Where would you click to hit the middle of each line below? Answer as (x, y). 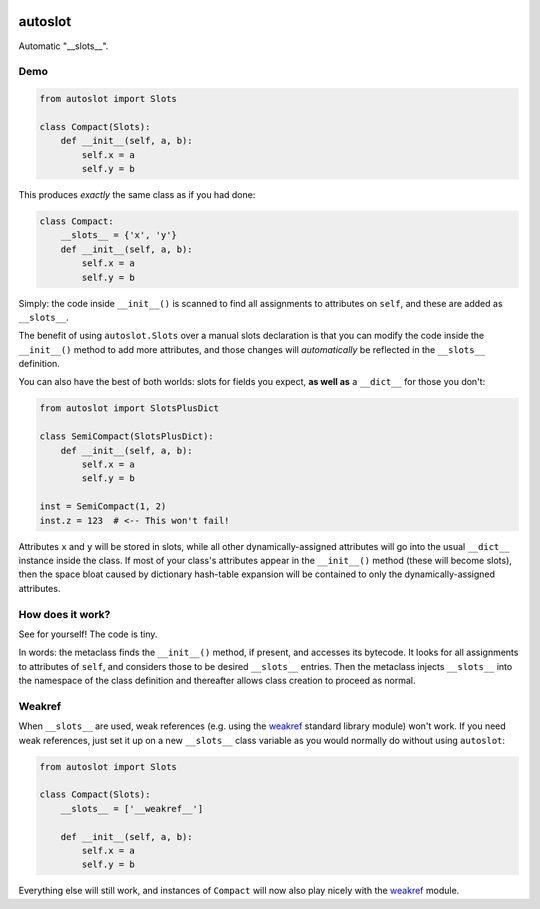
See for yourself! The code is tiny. (88, 634)
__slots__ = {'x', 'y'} (118, 235)
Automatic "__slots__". (63, 46)
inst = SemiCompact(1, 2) (103, 506)
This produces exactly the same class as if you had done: (137, 194)
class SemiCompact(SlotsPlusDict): (126, 436)
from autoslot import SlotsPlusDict (129, 408)
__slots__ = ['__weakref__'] (132, 808)
